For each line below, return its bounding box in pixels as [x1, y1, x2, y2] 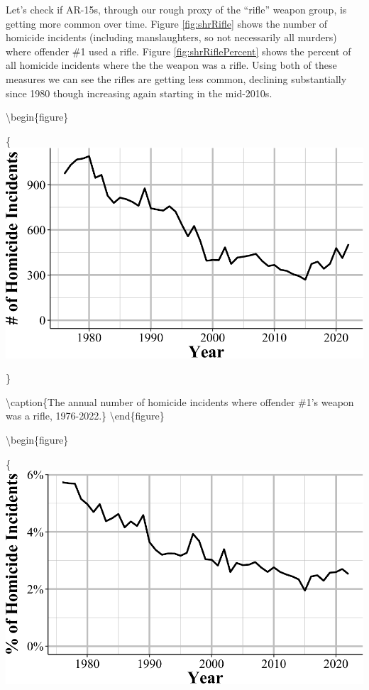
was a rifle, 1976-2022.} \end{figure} [6, 408, 165, 423]
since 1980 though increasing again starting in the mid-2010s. [6, 85, 272, 100]
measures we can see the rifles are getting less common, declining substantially [6, 71, 347, 86]
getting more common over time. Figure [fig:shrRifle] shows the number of [6, 16, 328, 31]
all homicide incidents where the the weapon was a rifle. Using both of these [6, 57, 337, 72]
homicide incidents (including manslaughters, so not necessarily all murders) [6, 30, 337, 45]
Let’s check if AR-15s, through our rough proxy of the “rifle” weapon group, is [6, 2, 347, 16]
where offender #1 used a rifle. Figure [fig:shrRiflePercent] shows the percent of [6, 43, 351, 58]
